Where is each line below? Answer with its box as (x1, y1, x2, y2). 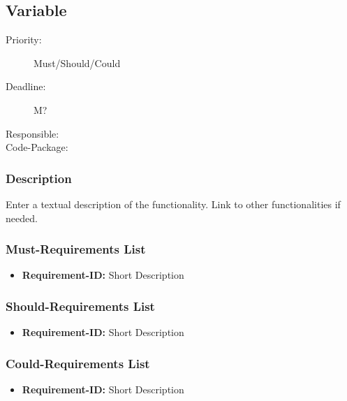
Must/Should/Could (34, 55, 121, 70)
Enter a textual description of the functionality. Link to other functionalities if (6, 196, 341, 211)
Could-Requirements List (6, 354, 150, 372)
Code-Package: (6, 140, 68, 154)
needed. (6, 210, 38, 225)
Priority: (6, 32, 42, 47)
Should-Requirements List (6, 297, 155, 314)
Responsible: (6, 126, 59, 140)
